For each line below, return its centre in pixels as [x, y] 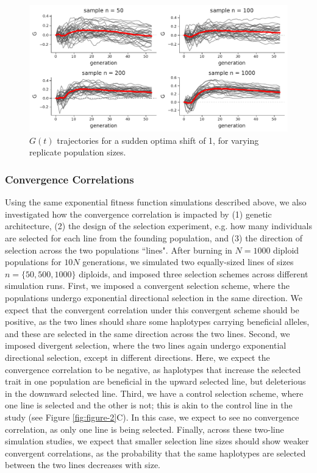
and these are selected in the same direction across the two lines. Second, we [148, 333]
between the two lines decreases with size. [83, 465]
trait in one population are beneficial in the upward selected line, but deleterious [155, 381]
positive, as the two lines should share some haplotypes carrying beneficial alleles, [157, 322]
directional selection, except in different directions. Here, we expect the [137, 357]
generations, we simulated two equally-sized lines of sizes [188, 262]
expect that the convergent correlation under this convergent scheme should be [152, 309]
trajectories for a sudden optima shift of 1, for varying [158, 140]
